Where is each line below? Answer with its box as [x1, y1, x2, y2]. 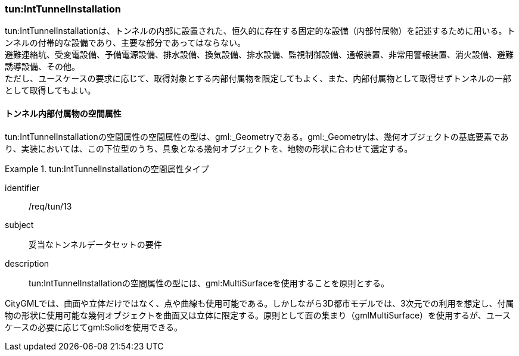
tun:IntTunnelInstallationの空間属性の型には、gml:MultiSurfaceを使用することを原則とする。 [29, 277, 389, 288]
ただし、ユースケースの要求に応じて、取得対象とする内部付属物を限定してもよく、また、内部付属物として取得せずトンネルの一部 [5, 73, 511, 84]
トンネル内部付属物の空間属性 [5, 108, 122, 118]
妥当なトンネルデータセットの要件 [29, 239, 162, 249]
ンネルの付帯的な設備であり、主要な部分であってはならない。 [5, 38, 245, 48]
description [5, 258, 49, 268]
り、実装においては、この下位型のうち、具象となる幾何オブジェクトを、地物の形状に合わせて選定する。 [5, 143, 413, 154]
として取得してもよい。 [5, 85, 96, 96]
